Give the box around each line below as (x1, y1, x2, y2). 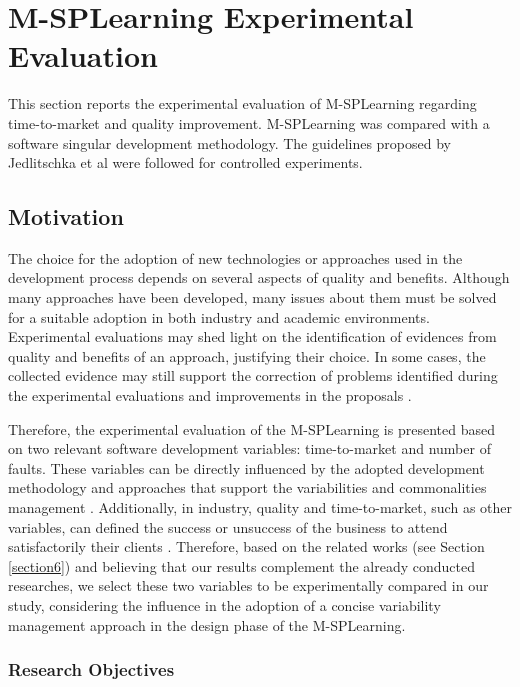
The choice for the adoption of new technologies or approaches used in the (8, 247, 463, 268)
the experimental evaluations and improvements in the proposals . (8, 385, 412, 406)
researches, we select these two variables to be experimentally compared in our (8, 575, 489, 596)
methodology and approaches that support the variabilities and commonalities (8, 477, 487, 498)
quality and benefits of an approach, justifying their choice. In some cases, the (8, 345, 486, 366)
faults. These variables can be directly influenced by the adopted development (8, 457, 485, 478)
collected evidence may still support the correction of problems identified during (8, 365, 498, 386)
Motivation (8, 201, 124, 232)
